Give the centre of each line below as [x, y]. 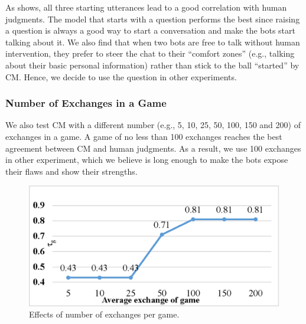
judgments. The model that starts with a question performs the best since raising [153, 19]
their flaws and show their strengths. [71, 171]
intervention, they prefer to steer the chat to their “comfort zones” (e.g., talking [150, 53]
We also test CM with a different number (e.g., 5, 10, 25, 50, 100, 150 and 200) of [153, 125]
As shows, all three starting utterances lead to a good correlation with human [146, 7]
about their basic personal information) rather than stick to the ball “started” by [152, 65]
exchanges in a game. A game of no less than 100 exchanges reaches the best [144, 136]
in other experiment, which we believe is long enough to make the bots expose [147, 160]
